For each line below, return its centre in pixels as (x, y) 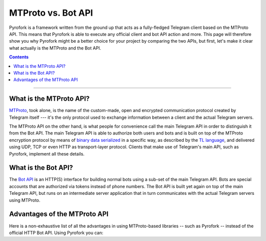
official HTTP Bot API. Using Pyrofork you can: (56, 233)
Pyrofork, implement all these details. (47, 154)
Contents (19, 57)
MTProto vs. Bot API (51, 13)
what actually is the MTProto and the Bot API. (55, 48)
